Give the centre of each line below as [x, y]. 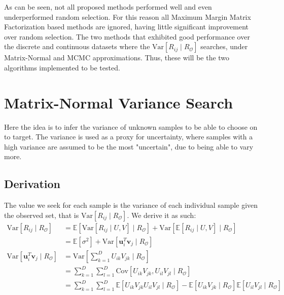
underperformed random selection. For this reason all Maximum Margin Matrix [128, 16]
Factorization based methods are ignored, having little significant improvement [127, 27]
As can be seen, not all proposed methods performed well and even [108, 7]
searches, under [224, 46]
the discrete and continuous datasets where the [77, 46]
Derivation [32, 184]
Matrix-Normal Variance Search [119, 102]
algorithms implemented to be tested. [62, 67]
